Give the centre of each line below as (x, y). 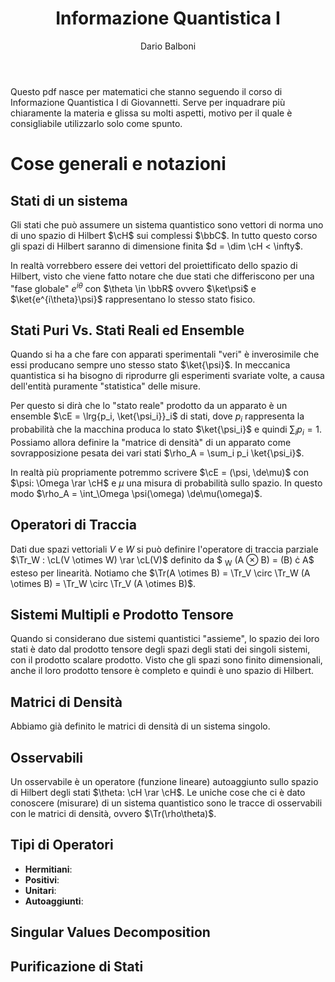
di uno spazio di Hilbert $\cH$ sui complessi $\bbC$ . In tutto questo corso (164, 235)
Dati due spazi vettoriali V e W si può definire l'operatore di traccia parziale (164, 549)
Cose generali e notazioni (118, 164)
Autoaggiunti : (54, 901)
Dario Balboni (168, 46)
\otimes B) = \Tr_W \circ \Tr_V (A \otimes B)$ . (103, 583)
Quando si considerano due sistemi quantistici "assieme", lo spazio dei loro (165, 639)
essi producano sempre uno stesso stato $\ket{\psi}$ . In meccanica (150, 365)
